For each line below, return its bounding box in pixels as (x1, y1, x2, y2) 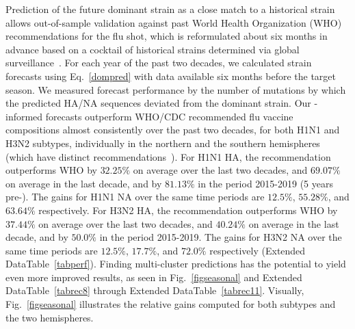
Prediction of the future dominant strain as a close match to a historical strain (5, 2, 335, 16)
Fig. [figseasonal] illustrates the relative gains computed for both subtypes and (5, 297, 336, 311)
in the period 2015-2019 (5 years (198, 176, 333, 190)
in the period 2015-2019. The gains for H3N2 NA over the (99, 230, 342, 244)
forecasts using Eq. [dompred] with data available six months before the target (5, 68, 336, 83)
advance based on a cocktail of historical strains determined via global (5, 42, 300, 56)
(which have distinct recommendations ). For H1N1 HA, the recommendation (5, 149, 331, 163)
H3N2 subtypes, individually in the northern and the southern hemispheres (5, 135, 320, 150)
